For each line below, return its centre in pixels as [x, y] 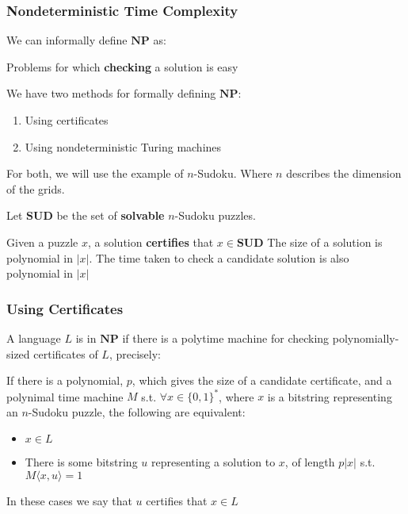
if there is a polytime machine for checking [226, 338]
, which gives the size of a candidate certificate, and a [262, 380]
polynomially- [366, 338]
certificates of [66, 353]
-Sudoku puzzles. [215, 215]
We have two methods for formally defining [111, 93]
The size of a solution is [325, 242]
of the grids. [36, 188]
